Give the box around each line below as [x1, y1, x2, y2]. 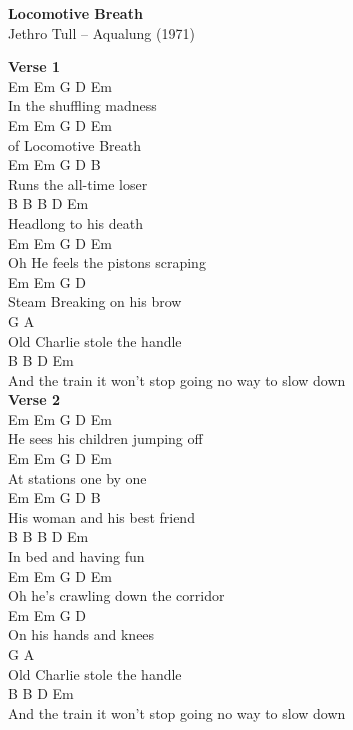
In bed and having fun [8, 546, 145, 567]
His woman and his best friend [8, 506, 195, 527]
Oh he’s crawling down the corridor [8, 585, 225, 606]
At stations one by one [8, 467, 147, 488]
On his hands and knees [8, 624, 155, 645]
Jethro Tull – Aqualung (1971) [8, 22, 195, 43]
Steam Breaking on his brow [8, 291, 182, 312]
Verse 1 [8, 56, 60, 77]
